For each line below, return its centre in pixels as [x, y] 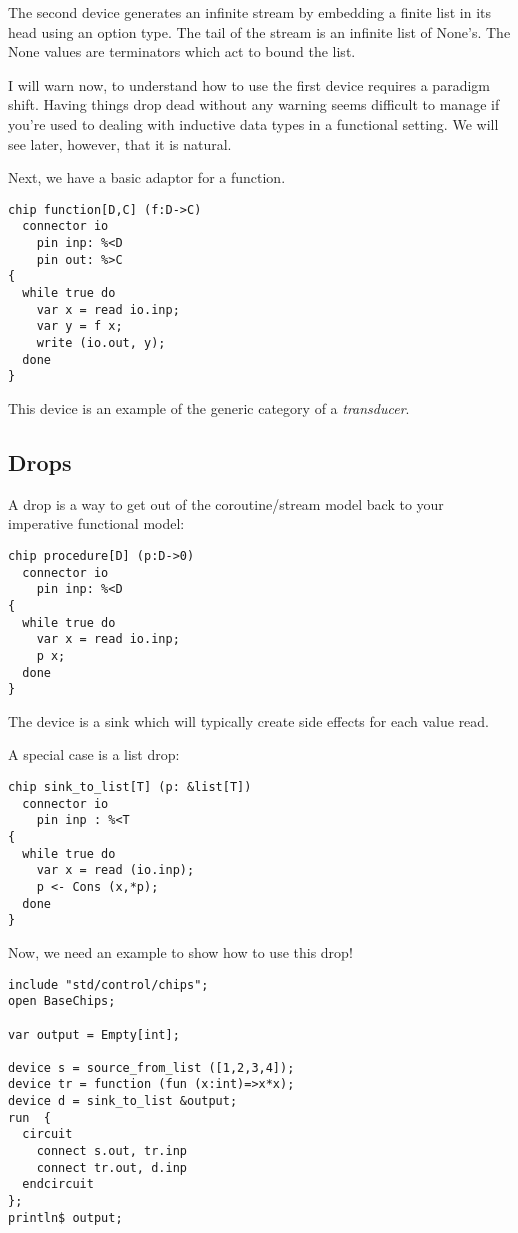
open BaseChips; [62, 1001]
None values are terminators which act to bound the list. [182, 51]
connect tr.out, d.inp [111, 1167]
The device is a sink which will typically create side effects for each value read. [249, 720]
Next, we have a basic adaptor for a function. [147, 177]
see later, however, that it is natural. [120, 143]
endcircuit [58, 1184]
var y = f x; [79, 326]
